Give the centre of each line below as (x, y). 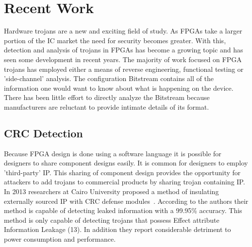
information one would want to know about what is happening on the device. (119, 88)
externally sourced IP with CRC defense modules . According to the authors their (126, 201)
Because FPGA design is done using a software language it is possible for (113, 153)
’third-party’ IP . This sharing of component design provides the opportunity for (122, 172)
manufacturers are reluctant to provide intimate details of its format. (107, 107)
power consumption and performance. (60, 239)
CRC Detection (43, 133)
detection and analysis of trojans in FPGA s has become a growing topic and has (124, 50)
